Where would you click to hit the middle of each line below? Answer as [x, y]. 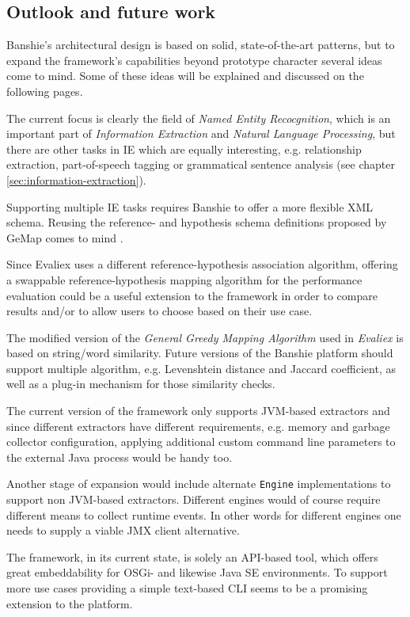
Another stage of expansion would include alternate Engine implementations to [199, 484]
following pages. [45, 91]
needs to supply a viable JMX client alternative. [123, 530]
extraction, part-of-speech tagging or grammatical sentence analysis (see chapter [201, 164]
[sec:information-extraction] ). [76, 179]
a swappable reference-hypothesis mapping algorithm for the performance [184, 279]
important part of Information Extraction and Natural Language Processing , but [201, 133]
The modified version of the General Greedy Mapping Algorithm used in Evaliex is [205, 337]
